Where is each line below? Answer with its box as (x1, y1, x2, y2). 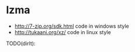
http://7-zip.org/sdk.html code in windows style (14, 23, 130, 29)
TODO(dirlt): (6, 40, 36, 47)
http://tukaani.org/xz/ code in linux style (14, 28, 111, 35)
